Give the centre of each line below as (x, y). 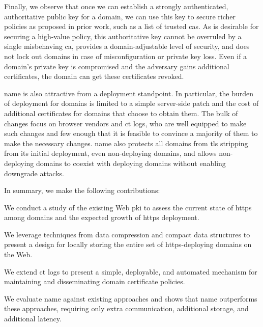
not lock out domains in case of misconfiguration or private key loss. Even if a (126, 56)
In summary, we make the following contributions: (82, 190)
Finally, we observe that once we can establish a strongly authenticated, (116, 6)
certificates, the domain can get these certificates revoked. (94, 76)
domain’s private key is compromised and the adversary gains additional (117, 66)
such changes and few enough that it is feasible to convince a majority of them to (131, 133)
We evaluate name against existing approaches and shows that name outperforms (131, 298)
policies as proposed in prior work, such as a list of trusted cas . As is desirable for (131, 26)
